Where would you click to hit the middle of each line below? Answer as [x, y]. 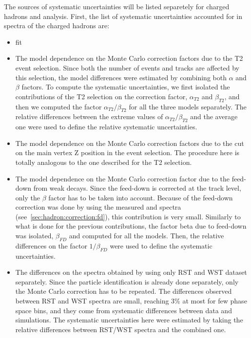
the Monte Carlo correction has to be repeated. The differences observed [124, 291]
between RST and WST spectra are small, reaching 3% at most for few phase [131, 301]
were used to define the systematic [161, 245]
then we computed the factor [58, 106]
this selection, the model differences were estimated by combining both [121, 77]
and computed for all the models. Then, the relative [146, 236]
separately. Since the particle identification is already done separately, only [127, 281]
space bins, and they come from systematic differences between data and [124, 310]
